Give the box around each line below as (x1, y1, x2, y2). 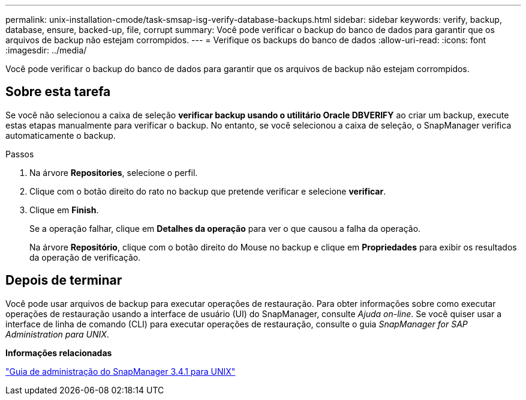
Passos (5, 148, 34, 159)
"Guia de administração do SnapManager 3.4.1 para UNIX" (5, 366, 236, 377)
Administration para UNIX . (5, 329, 109, 339)
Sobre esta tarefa (5, 84, 111, 100)
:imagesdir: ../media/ (5, 45, 87, 55)
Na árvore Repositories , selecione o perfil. (29, 167, 198, 178)
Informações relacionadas (5, 347, 112, 358)
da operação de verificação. (29, 252, 141, 262)
